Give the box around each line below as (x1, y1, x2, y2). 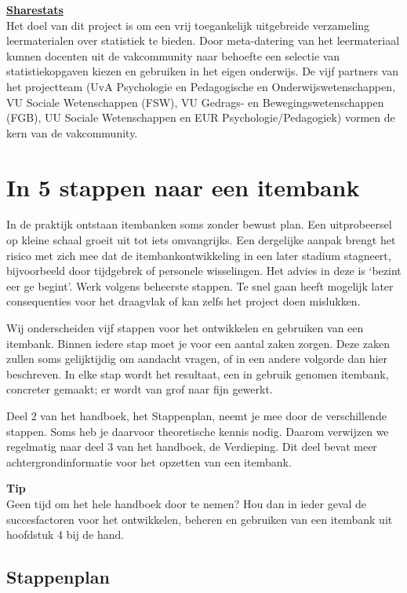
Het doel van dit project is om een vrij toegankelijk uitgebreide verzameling (6, 16, 370, 33)
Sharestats (6, 2, 64, 17)
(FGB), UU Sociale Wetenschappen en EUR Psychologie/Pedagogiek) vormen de (6, 109, 395, 126)
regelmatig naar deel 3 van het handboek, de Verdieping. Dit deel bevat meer (6, 438, 377, 455)
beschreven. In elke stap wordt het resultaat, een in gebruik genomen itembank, (6, 365, 389, 382)
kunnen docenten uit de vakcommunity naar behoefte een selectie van (6, 47, 340, 64)
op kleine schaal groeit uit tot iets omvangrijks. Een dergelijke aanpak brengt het (6, 232, 396, 248)
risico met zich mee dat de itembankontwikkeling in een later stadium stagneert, (6, 247, 391, 263)
